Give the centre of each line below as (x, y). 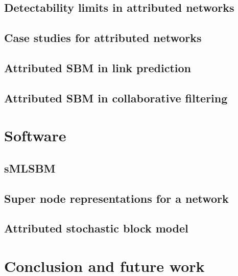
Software (35, 135)
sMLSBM (30, 168)
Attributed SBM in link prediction (98, 67)
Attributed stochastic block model (96, 228)
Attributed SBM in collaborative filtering (116, 98)
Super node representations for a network (116, 198)
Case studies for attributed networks (103, 38)
